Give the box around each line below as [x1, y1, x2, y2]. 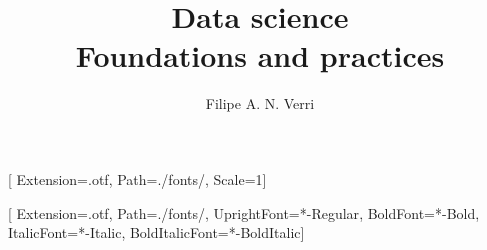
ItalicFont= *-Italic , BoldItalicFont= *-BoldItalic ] [8, 222, 305, 243]
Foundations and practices [75, 35, 445, 76]
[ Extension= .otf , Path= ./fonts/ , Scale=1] [8, 168, 267, 189]
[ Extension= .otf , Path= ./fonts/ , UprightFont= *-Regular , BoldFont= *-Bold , [8, 202, 480, 223]
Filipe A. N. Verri [205, 93, 315, 114]
